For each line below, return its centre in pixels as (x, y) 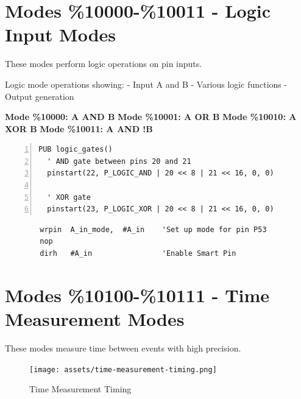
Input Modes (61, 34)
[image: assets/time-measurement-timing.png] (123, 369)
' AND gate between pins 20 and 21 (119, 161)
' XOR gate (69, 197)
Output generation (40, 96)
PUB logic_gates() (76, 150)
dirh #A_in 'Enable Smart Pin (138, 254)
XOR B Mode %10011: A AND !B (79, 128)
